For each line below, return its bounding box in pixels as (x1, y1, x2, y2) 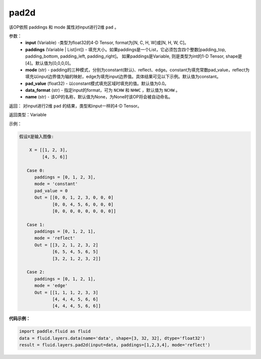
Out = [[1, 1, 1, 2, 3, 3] (34, 290, 99, 295)
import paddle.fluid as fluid (19, 328, 91, 334)
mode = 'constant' (34, 181, 78, 187)
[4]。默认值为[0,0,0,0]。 (25, 60, 73, 66)
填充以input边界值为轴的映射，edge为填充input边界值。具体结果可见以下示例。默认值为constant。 (25, 74, 221, 79)
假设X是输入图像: (19, 134, 54, 139)
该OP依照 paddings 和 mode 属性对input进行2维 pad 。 (9, 24, 119, 30)
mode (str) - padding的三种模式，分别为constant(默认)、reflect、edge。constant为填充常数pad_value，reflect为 (25, 67, 250, 73)
